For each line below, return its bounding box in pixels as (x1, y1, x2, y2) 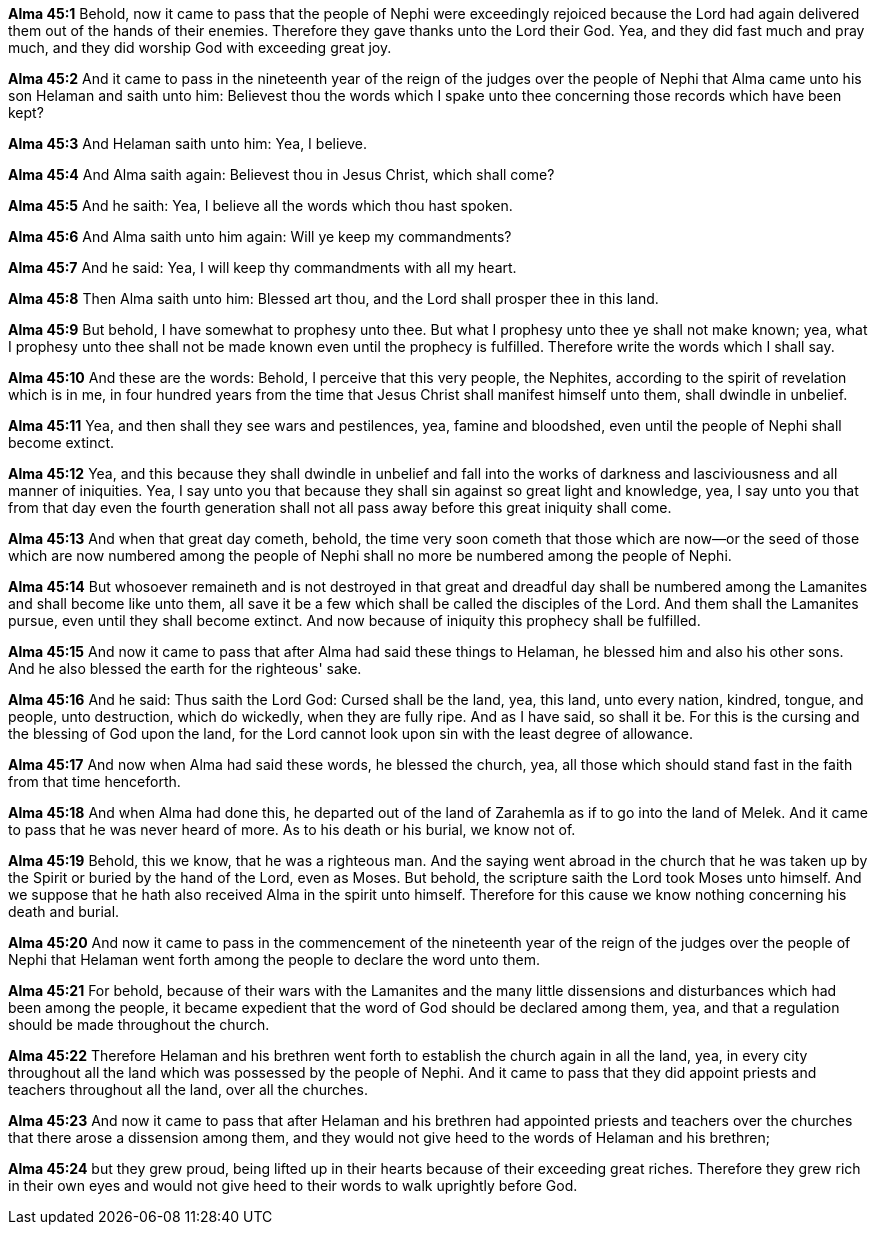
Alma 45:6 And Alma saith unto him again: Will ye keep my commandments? (8, 228, 512, 245)
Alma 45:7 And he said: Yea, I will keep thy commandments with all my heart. (8, 259, 517, 276)
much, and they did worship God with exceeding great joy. (8, 39, 392, 56)
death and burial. (8, 903, 120, 920)
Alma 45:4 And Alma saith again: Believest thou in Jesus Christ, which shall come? (8, 166, 555, 183)
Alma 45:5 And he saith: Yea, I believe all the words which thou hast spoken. (8, 197, 513, 214)
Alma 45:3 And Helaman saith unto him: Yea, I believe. (8, 135, 368, 152)
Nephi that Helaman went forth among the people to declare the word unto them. (8, 951, 540, 968)
